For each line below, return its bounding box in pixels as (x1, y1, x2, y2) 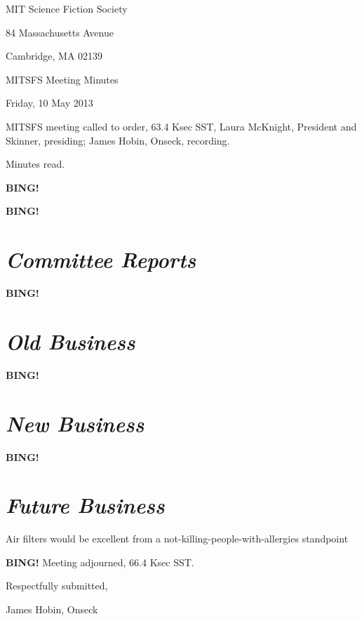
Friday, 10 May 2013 (6, 95, 93, 110)
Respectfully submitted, (6, 578, 108, 593)
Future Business (6, 490, 165, 520)
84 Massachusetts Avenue (6, 25, 114, 39)
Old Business (6, 326, 135, 356)
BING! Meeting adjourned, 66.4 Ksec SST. (6, 554, 194, 569)
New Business (6, 408, 145, 438)
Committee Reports (6, 245, 196, 274)
